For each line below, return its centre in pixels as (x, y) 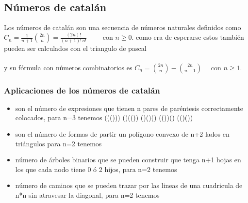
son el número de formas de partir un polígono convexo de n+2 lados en (122, 134)
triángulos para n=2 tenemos (58, 143)
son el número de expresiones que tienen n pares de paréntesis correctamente (129, 108)
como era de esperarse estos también (190, 37)
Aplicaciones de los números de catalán (82, 90)
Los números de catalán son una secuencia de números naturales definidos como (123, 27)
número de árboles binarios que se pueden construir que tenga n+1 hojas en (128, 160)
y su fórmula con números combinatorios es (68, 67)
